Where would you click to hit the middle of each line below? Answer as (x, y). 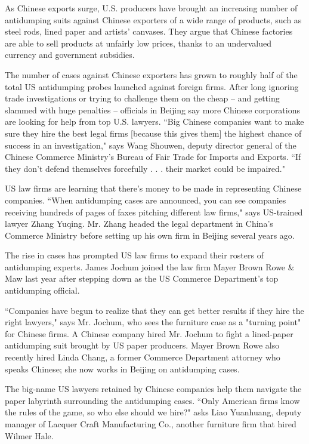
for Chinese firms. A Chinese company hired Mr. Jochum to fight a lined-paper (149, 333)
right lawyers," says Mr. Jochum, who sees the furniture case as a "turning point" (153, 322)
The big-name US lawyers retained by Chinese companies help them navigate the (153, 389)
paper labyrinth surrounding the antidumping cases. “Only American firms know (152, 400)
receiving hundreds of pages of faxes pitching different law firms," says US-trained (154, 212)
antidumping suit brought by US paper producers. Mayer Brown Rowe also (142, 345)
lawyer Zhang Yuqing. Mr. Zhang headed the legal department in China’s (139, 223)
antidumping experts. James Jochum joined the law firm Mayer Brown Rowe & (150, 266)
